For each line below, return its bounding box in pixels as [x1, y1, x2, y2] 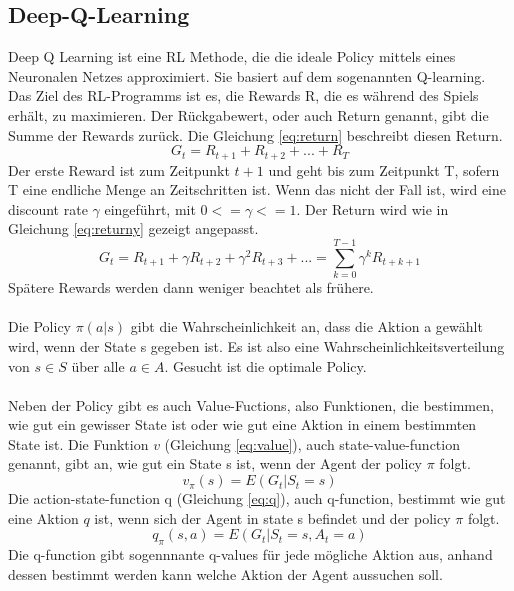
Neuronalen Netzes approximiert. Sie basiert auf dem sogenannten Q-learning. [8, 65, 486, 86]
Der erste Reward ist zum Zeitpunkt [8, 159, 230, 180]
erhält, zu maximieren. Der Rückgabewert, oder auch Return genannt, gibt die [8, 104, 489, 125]
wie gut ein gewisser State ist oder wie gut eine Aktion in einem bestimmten [8, 414, 477, 435]
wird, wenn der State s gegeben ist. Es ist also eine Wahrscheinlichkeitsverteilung [8, 335, 505, 356]
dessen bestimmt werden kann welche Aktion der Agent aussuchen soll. [8, 563, 443, 584]
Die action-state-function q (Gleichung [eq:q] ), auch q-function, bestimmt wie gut [8, 488, 506, 509]
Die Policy [8, 316, 71, 337]
